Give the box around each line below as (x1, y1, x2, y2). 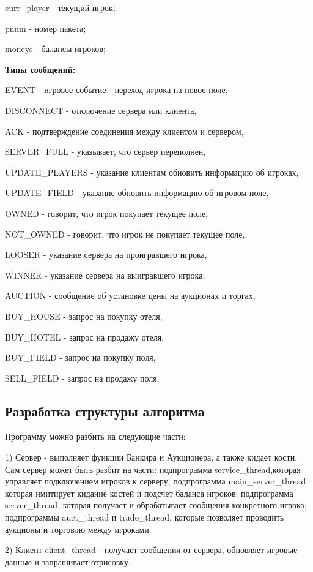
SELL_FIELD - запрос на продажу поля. (5, 371, 160, 384)
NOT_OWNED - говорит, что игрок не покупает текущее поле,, (5, 227, 248, 240)
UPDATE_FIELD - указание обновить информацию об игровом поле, (5, 186, 269, 199)
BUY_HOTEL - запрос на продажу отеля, (5, 330, 164, 343)
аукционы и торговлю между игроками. (5, 522, 152, 535)
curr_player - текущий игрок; (5, 1, 116, 13)
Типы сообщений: (5, 62, 76, 75)
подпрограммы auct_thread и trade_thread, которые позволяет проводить (5, 511, 284, 524)
